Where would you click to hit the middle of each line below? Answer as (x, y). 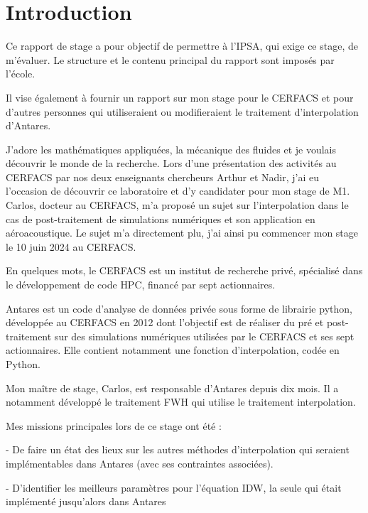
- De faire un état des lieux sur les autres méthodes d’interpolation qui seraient (178, 449)
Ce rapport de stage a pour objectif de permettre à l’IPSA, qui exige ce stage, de (182, 46)
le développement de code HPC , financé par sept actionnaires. (141, 285)
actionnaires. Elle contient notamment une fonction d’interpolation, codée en (173, 350)
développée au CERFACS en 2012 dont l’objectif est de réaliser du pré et (165, 322)
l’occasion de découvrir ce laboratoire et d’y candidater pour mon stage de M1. (178, 191)
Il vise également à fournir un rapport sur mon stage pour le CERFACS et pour (180, 97)
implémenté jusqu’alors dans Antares (86, 501)
